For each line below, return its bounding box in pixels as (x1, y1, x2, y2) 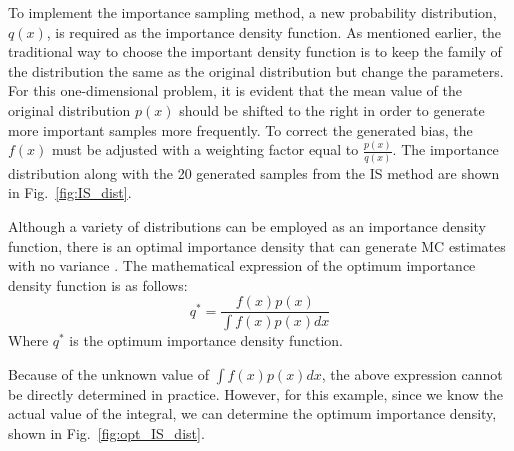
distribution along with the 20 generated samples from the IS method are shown (8, 162, 500, 183)
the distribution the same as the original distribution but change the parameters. (8, 60, 504, 81)
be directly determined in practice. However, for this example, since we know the (8, 383, 503, 404)
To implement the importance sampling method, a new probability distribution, (8, 2, 497, 22)
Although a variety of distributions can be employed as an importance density (8, 215, 487, 236)
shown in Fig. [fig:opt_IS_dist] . (8, 423, 205, 444)
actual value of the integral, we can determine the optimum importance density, (8, 403, 497, 424)
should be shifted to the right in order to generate (179, 99, 485, 120)
